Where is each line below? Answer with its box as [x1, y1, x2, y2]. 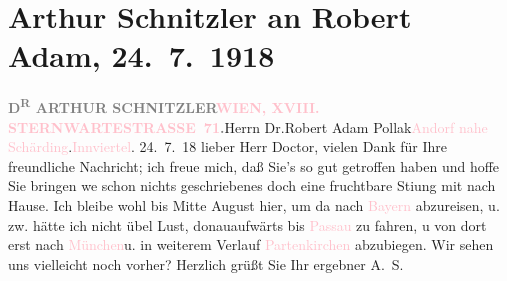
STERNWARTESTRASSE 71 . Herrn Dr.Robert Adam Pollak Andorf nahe [8, 116, 488, 137]
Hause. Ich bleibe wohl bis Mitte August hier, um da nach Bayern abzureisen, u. [8, 194, 500, 215]
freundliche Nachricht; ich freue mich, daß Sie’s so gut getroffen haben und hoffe [8, 155, 500, 176]
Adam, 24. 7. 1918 [8, 35, 275, 76]
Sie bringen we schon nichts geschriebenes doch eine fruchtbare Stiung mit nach [8, 175, 496, 196]
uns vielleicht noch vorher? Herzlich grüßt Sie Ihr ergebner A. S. [8, 253, 404, 274]
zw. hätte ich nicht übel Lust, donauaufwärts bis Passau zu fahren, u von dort [8, 214, 487, 235]
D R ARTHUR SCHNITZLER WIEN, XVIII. [8, 94, 320, 117]
